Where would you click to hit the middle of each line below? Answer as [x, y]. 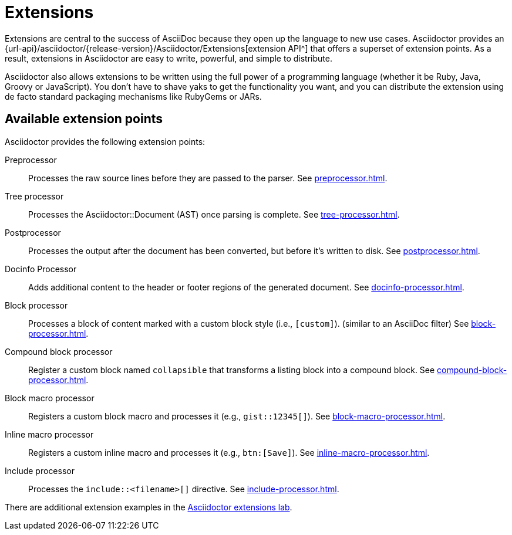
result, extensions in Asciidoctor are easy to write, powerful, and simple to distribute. [169, 58]
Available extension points [84, 119]
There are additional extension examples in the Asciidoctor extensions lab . [149, 507]
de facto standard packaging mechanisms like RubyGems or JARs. [133, 96]
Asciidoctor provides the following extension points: [105, 141]
